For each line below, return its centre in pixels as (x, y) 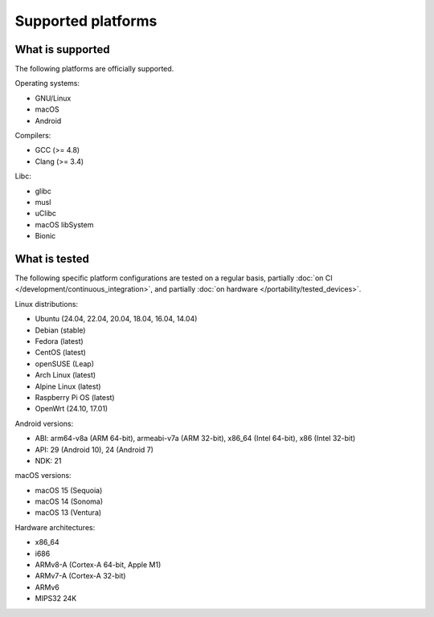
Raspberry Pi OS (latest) (75, 397)
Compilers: (33, 136)
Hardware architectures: (55, 527)
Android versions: (44, 423)
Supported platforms (86, 21)
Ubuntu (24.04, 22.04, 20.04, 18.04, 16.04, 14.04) (116, 319)
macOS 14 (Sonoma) (69, 501)
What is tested (52, 258)
